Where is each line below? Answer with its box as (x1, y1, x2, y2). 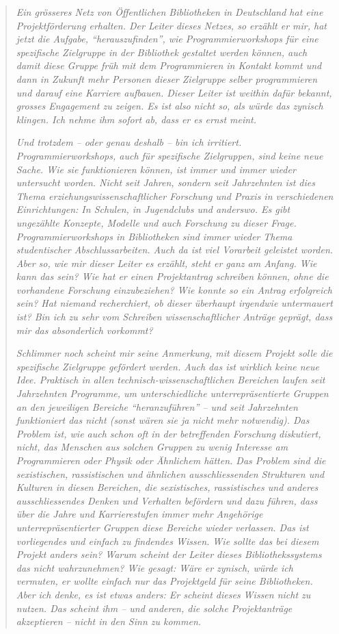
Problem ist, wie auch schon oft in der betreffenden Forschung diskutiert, (16, 426, 321, 440)
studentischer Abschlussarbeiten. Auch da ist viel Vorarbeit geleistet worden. (16, 242, 334, 257)
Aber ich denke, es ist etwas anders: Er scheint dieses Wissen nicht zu (16, 587, 311, 601)
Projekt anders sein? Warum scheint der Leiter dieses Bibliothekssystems (16, 547, 322, 561)
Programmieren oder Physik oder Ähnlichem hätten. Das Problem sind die (16, 453, 326, 467)
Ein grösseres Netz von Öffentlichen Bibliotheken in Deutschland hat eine (16, 5, 323, 18)
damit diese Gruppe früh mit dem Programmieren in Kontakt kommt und (16, 58, 322, 73)
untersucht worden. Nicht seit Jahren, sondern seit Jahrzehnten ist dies (16, 175, 315, 190)
